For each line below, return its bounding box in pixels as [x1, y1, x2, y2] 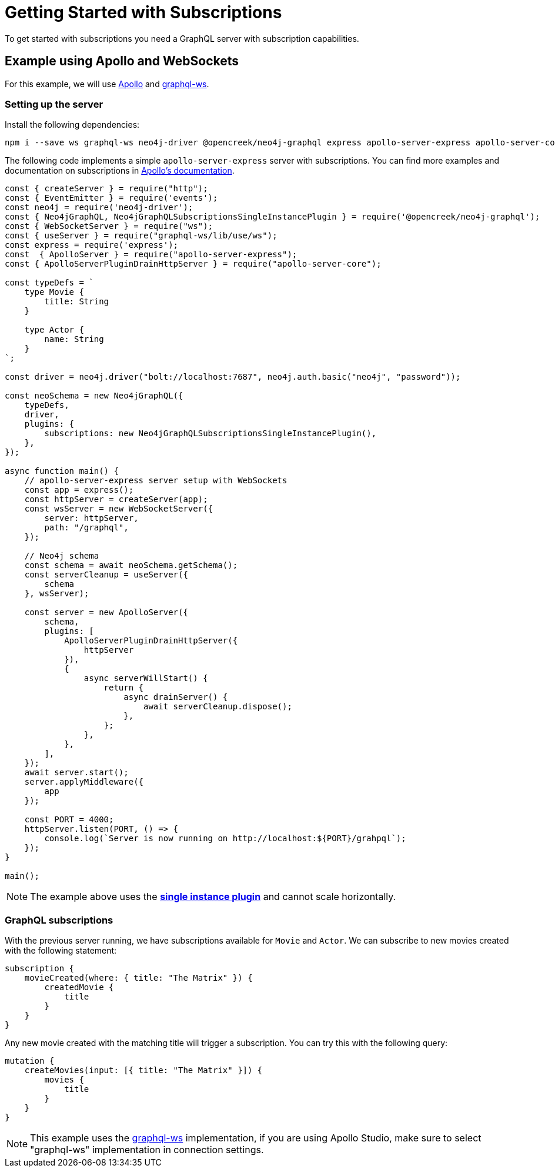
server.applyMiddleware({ [24, 777, 144, 787]
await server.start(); [24, 768, 129, 778]
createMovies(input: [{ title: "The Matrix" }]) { [24, 1065, 263, 1075]
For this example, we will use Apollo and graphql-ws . [5, 78, 209, 89]
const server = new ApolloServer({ [24, 607, 188, 617]
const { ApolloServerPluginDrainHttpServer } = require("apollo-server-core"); [5, 259, 382, 269]
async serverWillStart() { [83, 673, 208, 683]
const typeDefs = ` [5, 278, 94, 288]
